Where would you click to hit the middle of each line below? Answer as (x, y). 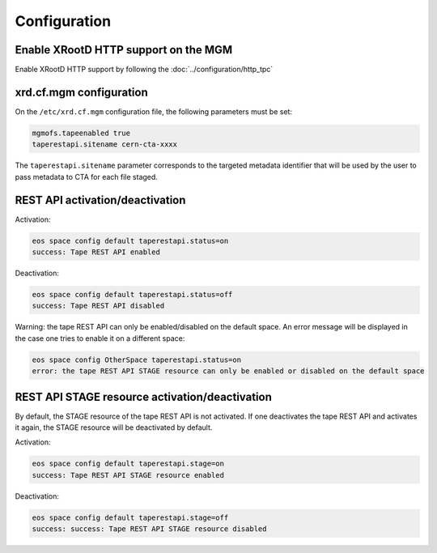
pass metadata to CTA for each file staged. (86, 177)
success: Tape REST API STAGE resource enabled (128, 475)
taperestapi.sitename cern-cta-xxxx (105, 145)
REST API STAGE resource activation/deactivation (144, 397)
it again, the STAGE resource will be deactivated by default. (114, 428)
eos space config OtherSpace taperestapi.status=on (137, 359)
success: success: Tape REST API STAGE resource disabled (149, 529)
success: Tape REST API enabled (96, 252)
